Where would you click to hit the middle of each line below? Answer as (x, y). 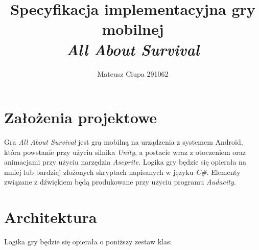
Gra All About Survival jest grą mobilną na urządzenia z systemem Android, (124, 142)
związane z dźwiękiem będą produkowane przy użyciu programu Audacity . (120, 182)
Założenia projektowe (81, 117)
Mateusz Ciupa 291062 (133, 73)
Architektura (51, 217)
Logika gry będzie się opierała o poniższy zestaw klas (87, 242)
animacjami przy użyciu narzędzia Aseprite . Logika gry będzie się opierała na (125, 162)
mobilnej (133, 29)
